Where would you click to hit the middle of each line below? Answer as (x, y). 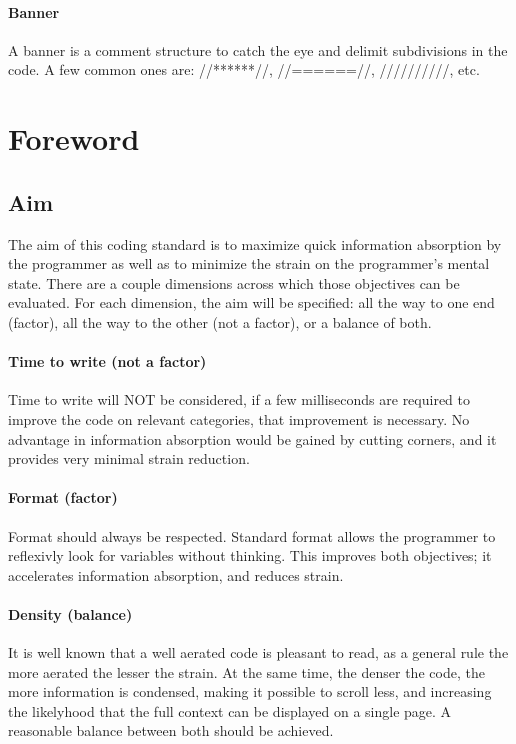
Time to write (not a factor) (107, 361)
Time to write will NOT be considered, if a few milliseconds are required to (239, 399)
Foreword (74, 138)
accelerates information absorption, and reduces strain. (176, 574)
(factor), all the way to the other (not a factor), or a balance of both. (220, 321)
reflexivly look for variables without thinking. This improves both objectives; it (250, 555)
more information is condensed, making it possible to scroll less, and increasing (250, 691)
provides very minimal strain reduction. (129, 458)
